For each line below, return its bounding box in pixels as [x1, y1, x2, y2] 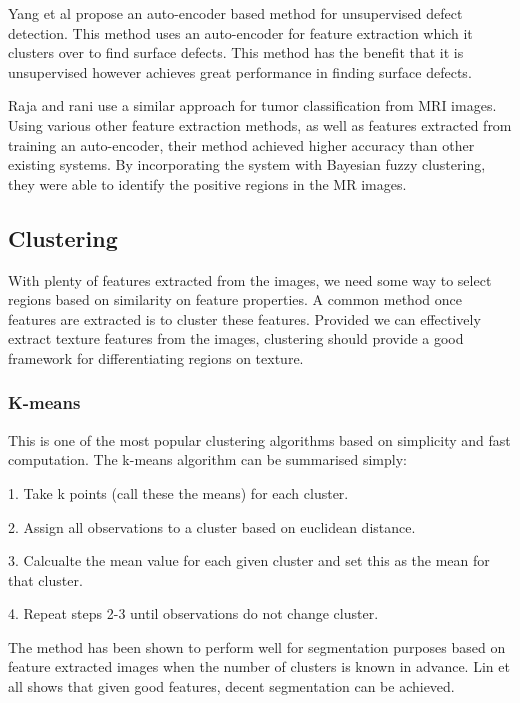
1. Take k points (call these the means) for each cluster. [8, 482, 349, 503]
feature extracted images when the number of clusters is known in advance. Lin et [8, 656, 510, 677]
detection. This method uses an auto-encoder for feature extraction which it [8, 22, 473, 43]
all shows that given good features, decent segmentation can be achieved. [8, 676, 455, 697]
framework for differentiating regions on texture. [8, 347, 304, 368]
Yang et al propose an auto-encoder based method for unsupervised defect [8, 3, 463, 23]
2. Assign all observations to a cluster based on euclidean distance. [8, 516, 416, 537]
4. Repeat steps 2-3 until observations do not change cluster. [8, 603, 379, 624]
